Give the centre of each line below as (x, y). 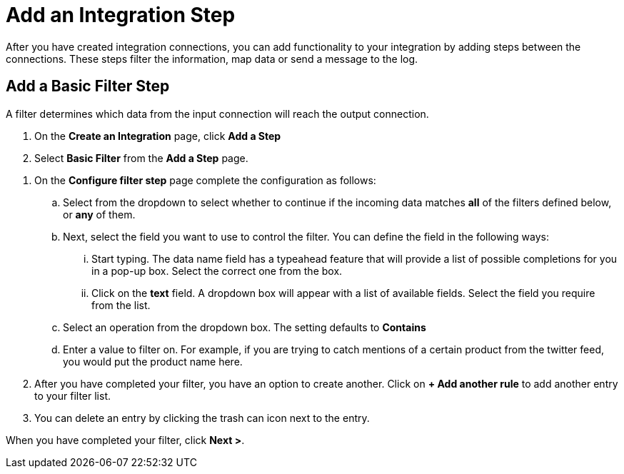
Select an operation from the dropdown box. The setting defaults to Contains (245, 327)
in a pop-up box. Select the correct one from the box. (217, 271)
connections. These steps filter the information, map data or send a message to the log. (212, 59)
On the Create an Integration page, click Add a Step (158, 136)
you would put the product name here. (153, 361)
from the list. (121, 305)
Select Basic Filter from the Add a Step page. (141, 158)
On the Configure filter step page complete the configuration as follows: (205, 180)
